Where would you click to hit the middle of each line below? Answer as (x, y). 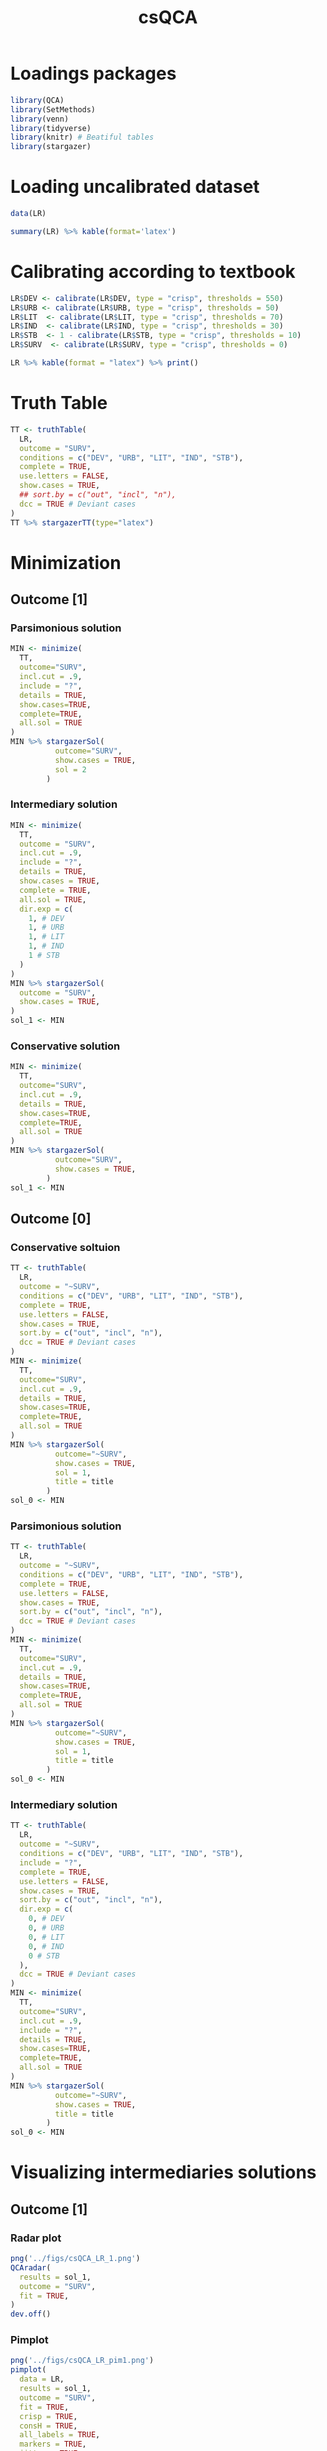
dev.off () (31, 2314)
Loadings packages (93, 73)
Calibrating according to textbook (153, 272)
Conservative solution (65, 1046)
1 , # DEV (46, 918)
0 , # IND (46, 1946)
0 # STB (44, 1956)
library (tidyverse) (51, 128)
